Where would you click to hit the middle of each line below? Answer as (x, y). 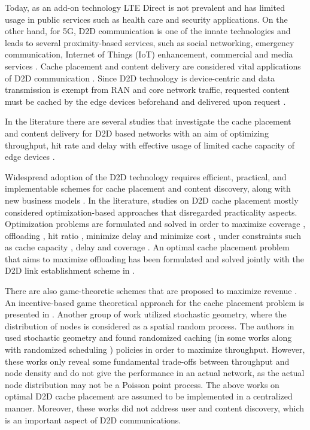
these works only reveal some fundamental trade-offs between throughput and (147, 361)
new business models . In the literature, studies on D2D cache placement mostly (152, 200)
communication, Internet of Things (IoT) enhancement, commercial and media (149, 54)
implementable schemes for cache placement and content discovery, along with (148, 188)
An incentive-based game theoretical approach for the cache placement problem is (155, 302)
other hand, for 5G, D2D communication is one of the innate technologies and (148, 31)
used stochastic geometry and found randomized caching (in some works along (148, 337)
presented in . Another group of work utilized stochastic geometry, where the (146, 314)
